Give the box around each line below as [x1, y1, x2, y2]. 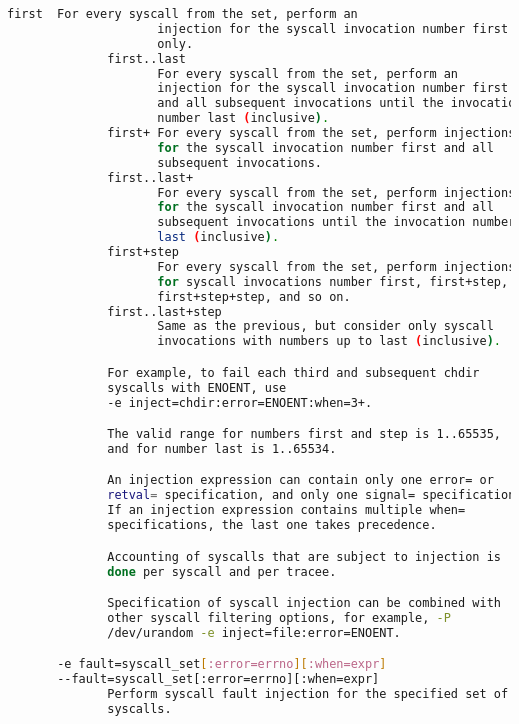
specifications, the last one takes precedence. [107, 518, 437, 533]
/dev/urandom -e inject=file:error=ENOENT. [107, 625, 401, 640]
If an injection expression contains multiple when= [107, 503, 466, 518]
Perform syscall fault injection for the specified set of [107, 687, 509, 702]
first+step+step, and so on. [157, 289, 351, 304]
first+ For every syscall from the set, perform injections [107, 126, 516, 140]
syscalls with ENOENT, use [107, 380, 287, 395]
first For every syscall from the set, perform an [7, 7, 358, 21]
